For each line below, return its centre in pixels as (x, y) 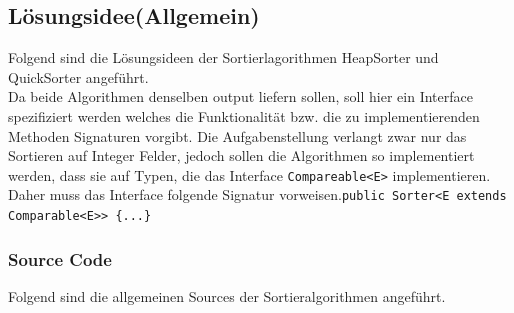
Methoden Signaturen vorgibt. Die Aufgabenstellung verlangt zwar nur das (237, 135)
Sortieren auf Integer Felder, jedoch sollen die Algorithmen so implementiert (241, 155)
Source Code (60, 258)
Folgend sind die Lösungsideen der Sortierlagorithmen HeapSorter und (223, 57)
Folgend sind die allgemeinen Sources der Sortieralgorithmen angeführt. (227, 295)
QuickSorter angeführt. (78, 76)
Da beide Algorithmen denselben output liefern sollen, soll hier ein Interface (240, 96)
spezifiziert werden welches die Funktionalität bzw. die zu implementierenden (244, 115)
